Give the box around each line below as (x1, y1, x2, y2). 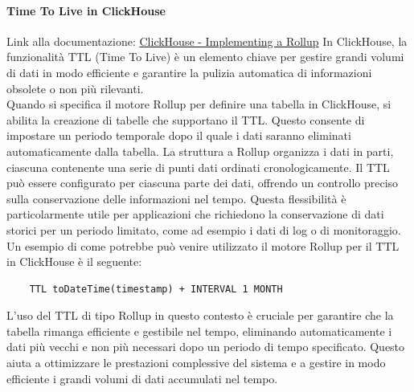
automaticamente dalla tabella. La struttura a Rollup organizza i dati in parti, (6, 142, 394, 159)
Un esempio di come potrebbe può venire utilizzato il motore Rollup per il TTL (6, 237, 400, 254)
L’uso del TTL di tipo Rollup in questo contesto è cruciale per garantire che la (6, 307, 394, 324)
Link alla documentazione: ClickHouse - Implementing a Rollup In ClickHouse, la (6, 32, 408, 49)
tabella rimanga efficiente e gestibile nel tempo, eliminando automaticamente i (6, 322, 392, 339)
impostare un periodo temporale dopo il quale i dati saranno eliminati (6, 127, 351, 144)
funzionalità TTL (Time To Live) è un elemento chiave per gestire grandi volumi (6, 48, 404, 65)
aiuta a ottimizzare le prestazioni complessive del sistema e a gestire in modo (6, 354, 386, 371)
